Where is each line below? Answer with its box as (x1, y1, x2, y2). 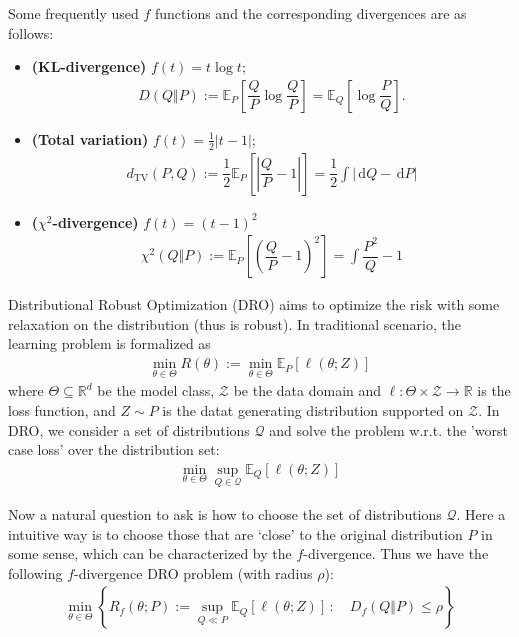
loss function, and (8, 399, 116, 420)
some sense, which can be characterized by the (8, 543, 292, 564)
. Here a (456, 503, 506, 524)
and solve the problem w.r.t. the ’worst (269, 419, 508, 440)
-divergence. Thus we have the (303, 543, 489, 564)
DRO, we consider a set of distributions (8, 419, 250, 440)
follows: (8, 22, 54, 43)
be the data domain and (233, 380, 382, 401)
